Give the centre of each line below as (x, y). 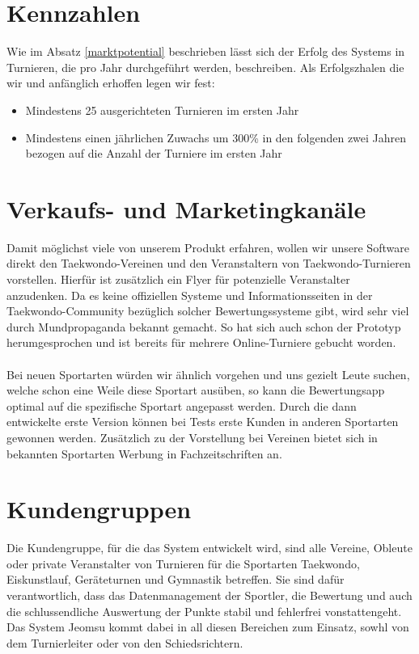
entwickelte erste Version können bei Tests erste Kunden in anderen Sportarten (203, 422)
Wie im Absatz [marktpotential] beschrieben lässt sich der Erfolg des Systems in (206, 51)
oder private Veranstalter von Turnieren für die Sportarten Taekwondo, (183, 563)
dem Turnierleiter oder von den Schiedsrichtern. (125, 642)
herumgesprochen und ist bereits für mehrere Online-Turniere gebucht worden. (201, 342)
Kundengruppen (99, 509)
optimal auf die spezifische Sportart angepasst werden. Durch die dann (182, 405)
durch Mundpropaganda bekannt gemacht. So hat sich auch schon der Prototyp (204, 326)
